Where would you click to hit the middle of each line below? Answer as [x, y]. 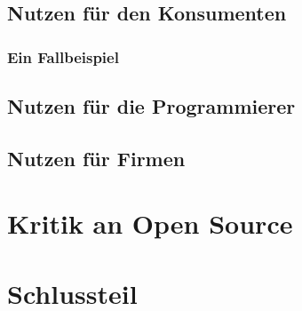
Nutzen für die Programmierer [151, 106]
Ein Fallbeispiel [63, 56]
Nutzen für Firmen [96, 158]
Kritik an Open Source [150, 223]
